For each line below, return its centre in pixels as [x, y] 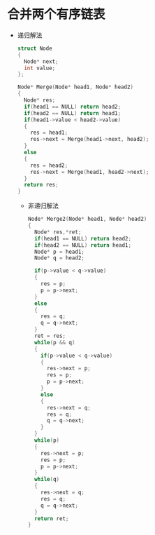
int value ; [40, 68]
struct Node [35, 48]
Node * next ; [41, 61]
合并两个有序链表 [57, 14]
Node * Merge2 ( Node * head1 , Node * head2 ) [87, 219]
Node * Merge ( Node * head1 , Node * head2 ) [75, 87]
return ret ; [51, 519]
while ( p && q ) [54, 342]
